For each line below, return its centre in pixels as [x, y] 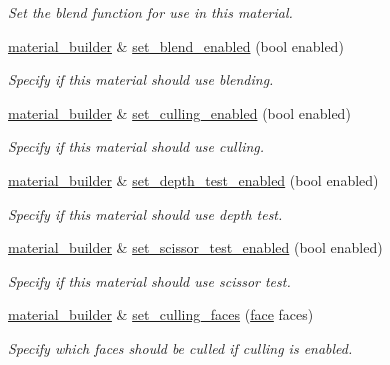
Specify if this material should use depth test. [145, 213]
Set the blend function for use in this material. [150, 12]
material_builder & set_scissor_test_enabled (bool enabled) [195, 247]
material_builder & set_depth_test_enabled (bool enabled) [193, 179]
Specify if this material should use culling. [136, 146]
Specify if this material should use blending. [141, 79]
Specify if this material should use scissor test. [149, 280]
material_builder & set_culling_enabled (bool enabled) [179, 112]
